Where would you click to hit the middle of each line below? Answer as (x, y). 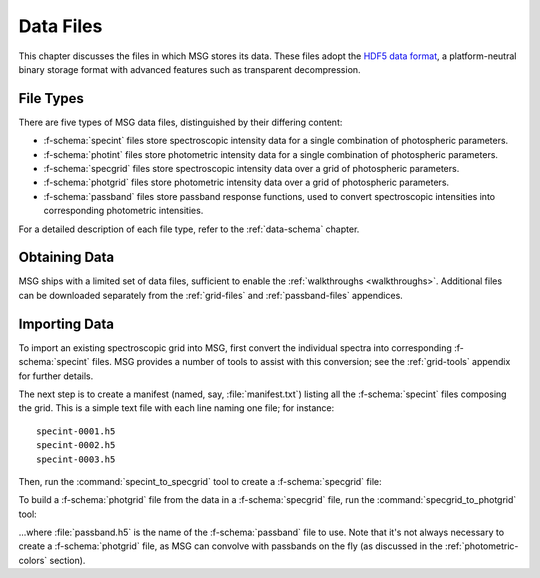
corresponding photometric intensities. (123, 211)
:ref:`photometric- (482, 546)
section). (67, 560)
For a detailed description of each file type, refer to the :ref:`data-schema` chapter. (189, 229)
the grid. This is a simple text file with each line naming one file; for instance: (176, 408)
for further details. (56, 376)
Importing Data (66, 323)
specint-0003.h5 (76, 459)
